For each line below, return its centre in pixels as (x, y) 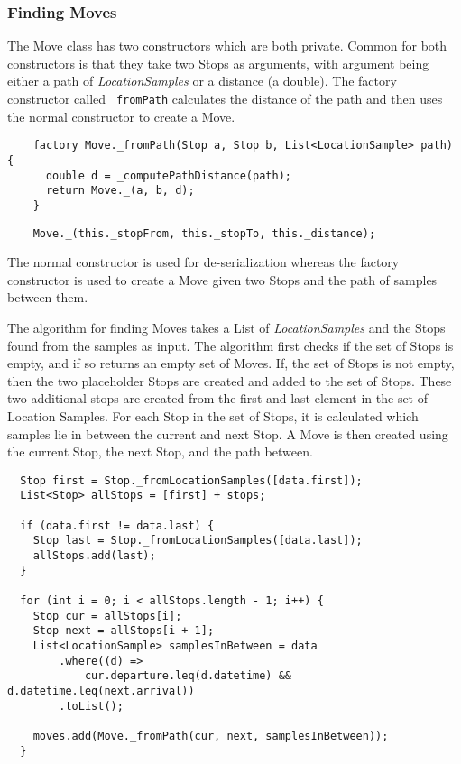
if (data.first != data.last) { (117, 525)
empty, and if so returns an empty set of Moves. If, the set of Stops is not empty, (231, 363)
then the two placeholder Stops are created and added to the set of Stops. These (230, 380)
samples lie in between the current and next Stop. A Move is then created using (228, 433)
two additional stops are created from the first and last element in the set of (218, 398)
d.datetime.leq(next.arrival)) (101, 690)
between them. (48, 297)
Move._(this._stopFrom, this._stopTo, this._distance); (204, 233)
